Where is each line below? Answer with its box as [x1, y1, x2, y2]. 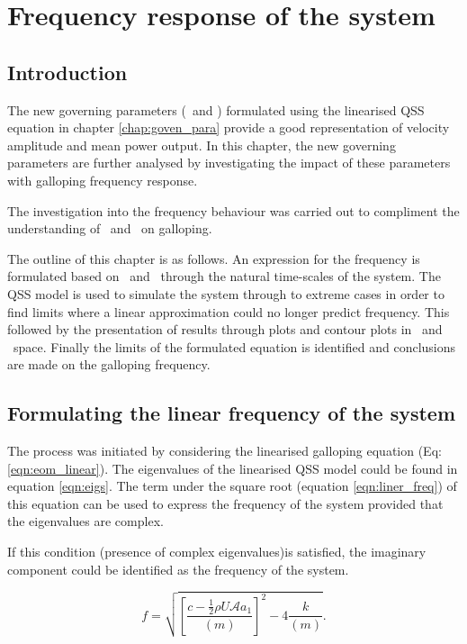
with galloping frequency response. [7, 170, 198, 189]
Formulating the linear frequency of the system [7, 399, 456, 427]
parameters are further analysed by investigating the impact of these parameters [7, 153, 451, 172]
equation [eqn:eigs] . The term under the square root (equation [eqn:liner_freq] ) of [7, 476, 457, 495]
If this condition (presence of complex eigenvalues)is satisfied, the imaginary [7, 542, 427, 561]
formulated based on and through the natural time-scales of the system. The [7, 267, 441, 286]
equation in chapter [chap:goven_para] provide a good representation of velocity [7, 118, 450, 137]
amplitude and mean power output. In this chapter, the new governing [7, 135, 396, 154]
